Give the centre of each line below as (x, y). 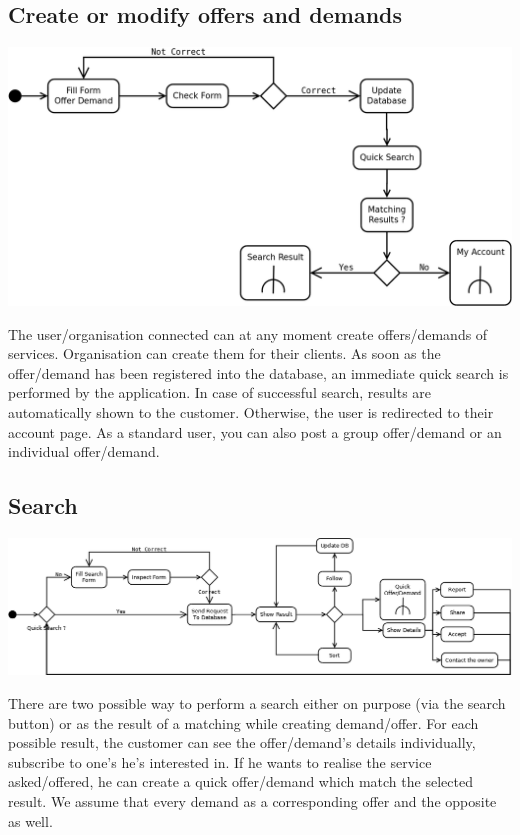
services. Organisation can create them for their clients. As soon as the (224, 353)
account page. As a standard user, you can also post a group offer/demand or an (255, 431)
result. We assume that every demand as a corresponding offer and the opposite (252, 800)
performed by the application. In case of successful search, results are (220, 392)
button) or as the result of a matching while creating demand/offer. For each (243, 722)
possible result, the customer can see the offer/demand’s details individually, (242, 742)
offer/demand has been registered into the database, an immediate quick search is (258, 372)
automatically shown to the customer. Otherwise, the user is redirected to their (251, 412)
